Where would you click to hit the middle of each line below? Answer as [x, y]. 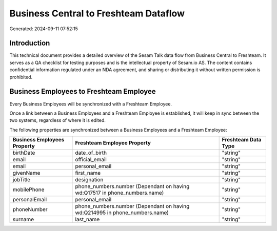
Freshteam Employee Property [113, 143]
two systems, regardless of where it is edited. [58, 120]
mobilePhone [28, 190]
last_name [87, 219]
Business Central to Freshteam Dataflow [97, 13]
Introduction [30, 43]
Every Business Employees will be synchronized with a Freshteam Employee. [91, 104]
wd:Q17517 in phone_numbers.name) [120, 193]
